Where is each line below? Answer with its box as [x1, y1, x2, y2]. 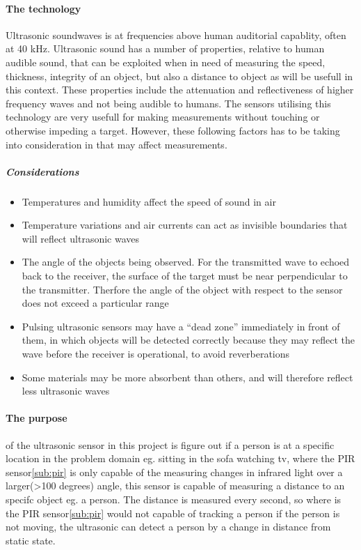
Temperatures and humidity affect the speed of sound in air [22, 194, 276, 208]
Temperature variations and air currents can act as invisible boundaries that [22, 217, 348, 232]
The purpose [6, 411, 67, 425]
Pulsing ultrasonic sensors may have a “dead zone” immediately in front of [22, 319, 340, 333]
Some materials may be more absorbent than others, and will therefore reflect [22, 369, 353, 384]
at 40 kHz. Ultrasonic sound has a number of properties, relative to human [6, 41, 325, 56]
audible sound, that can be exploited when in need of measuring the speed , [6, 54, 326, 69]
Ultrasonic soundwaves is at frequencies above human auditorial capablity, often [6, 27, 346, 42]
